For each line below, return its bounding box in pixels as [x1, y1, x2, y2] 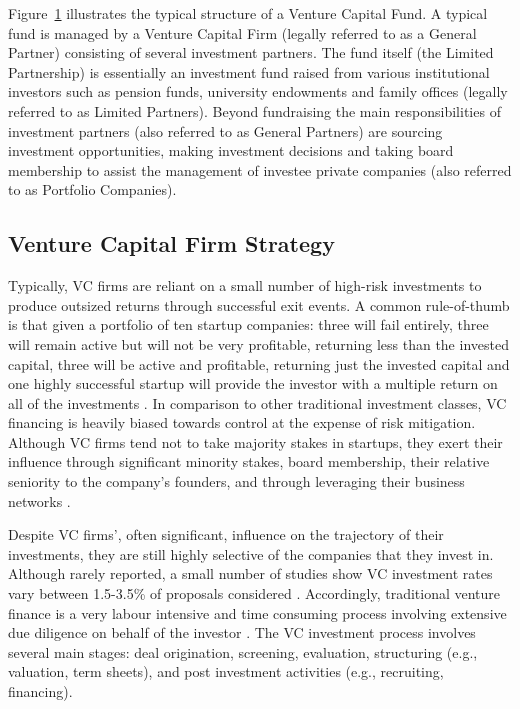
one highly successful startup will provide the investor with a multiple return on [8, 373, 498, 394]
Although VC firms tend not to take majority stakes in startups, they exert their [8, 431, 503, 452]
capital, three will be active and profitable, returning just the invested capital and [8, 353, 510, 374]
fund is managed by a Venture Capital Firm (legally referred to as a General [8, 22, 477, 43]
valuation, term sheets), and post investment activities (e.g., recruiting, [8, 661, 444, 682]
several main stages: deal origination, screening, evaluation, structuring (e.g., [8, 641, 478, 662]
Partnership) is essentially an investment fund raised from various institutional [8, 61, 490, 82]
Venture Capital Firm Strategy [8, 228, 335, 259]
